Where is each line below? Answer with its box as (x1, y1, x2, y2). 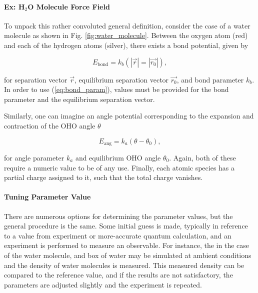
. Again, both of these (169, 152, 236, 162)
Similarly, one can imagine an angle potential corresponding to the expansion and (4, 110, 254, 121)
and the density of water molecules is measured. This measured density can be (4, 259, 244, 270)
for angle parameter (4, 152, 64, 162)
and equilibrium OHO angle (75, 152, 161, 162)
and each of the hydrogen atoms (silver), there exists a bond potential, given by (4, 39, 248, 50)
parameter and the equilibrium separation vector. (4, 93, 155, 104)
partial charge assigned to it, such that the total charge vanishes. (4, 172, 203, 182)
